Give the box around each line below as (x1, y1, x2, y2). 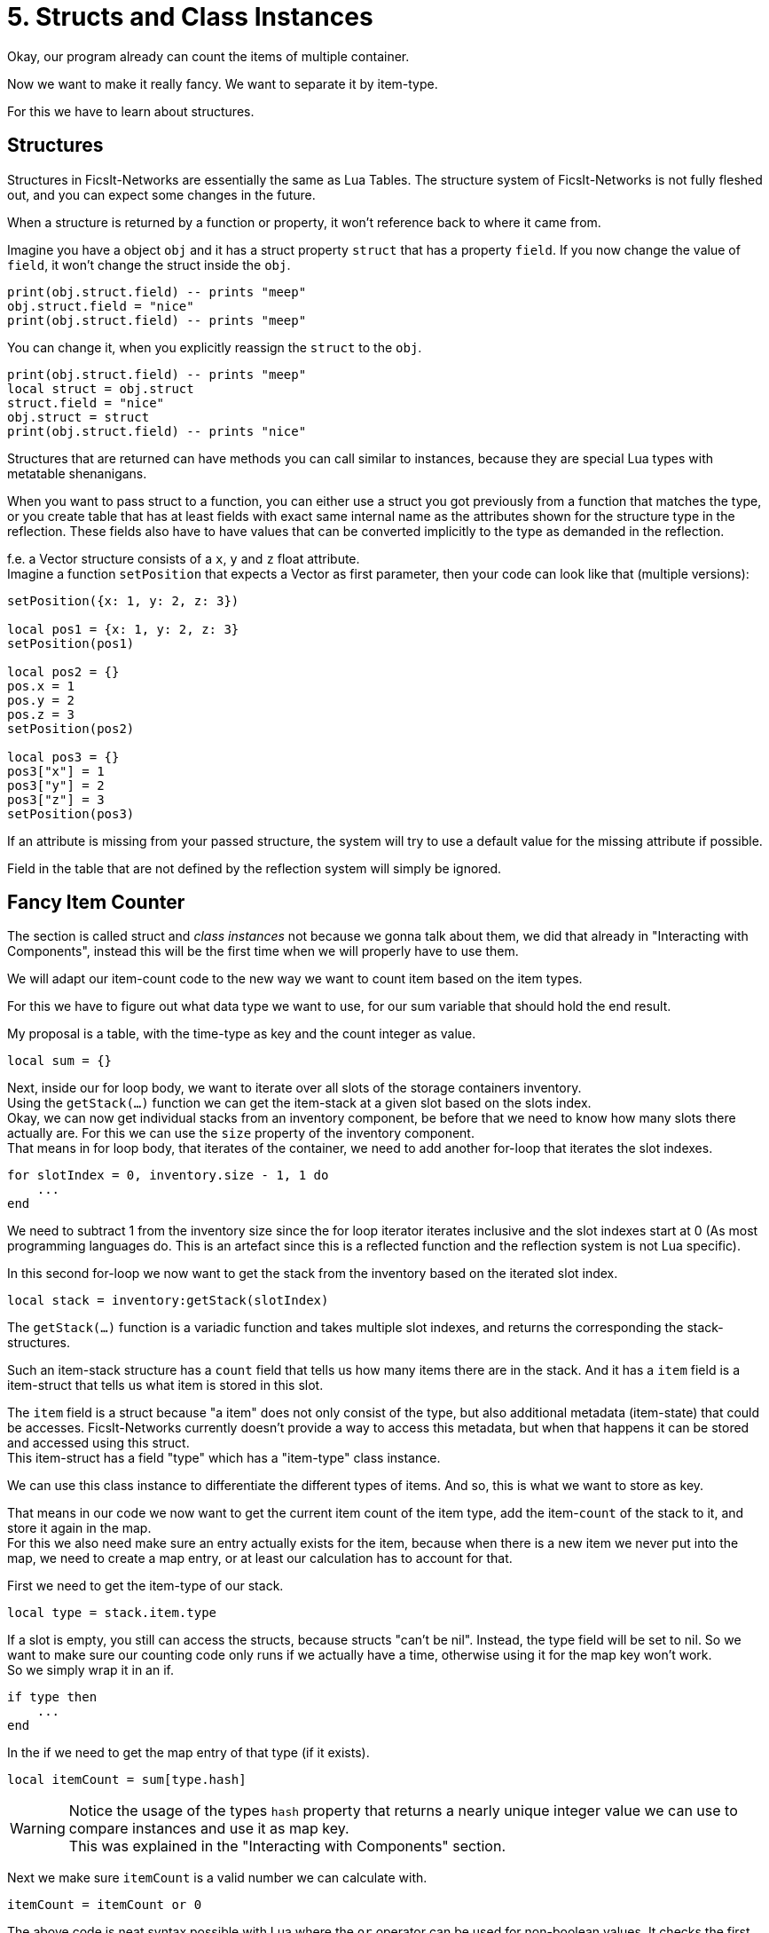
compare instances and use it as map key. (68, 1819, 349, 1838)
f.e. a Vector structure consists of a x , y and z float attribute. (7, 550, 360, 566)
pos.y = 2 (7, 692, 75, 707)
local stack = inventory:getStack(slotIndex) (7, 1293, 329, 1308)
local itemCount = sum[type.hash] (7, 1772, 247, 1787)
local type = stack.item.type (7, 1606, 217, 1621)
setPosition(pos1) (7, 635, 135, 651)
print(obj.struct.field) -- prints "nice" (7, 423, 307, 438)
